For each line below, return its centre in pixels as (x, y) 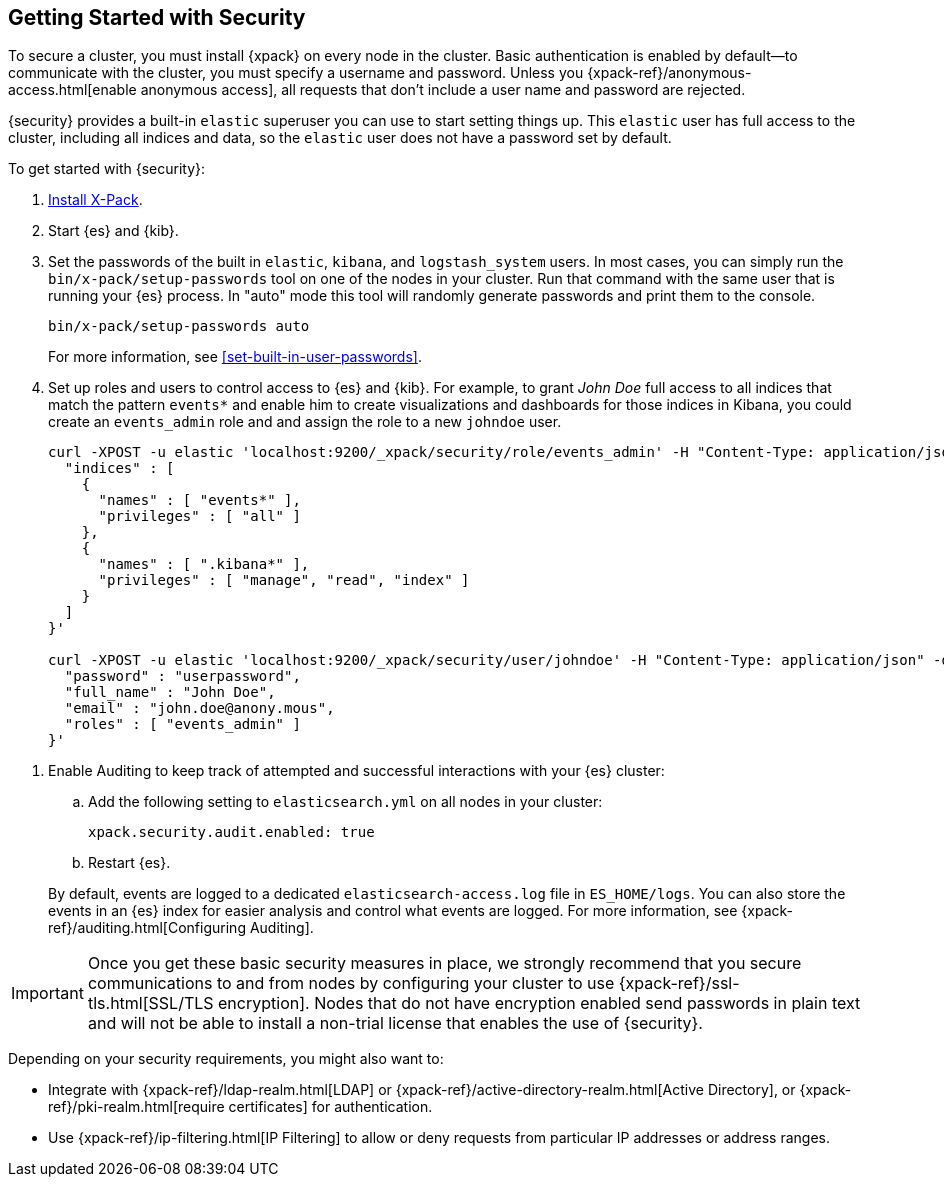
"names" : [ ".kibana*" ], (204, 564)
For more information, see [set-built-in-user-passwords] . (235, 357)
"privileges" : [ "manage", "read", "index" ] (284, 580)
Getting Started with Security (157, 17)
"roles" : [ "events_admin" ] (182, 724)
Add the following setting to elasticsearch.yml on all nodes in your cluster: (345, 802)
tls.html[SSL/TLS (150, 1003)
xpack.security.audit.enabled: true (231, 832)
